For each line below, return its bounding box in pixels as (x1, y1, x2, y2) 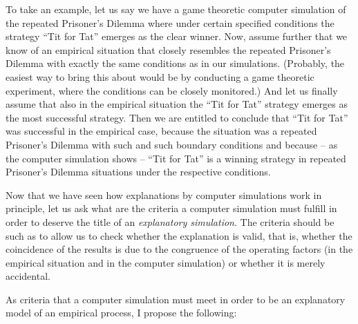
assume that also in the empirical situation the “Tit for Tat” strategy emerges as (6, 97, 348, 111)
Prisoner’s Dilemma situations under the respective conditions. (6, 164, 271, 179)
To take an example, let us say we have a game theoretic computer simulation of (6, 2, 346, 16)
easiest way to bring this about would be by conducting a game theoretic (6, 69, 314, 84)
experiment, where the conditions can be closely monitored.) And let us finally (6, 83, 338, 97)
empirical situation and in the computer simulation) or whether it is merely (6, 255, 326, 269)
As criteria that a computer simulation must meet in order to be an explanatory (6, 292, 346, 306)
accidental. (6, 269, 50, 283)
